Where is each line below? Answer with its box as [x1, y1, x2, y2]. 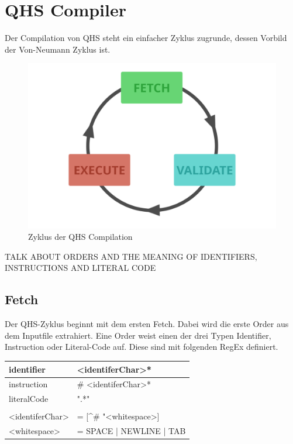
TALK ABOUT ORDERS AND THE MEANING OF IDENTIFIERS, [5, 250, 257, 262]
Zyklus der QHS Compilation [28, 230, 133, 243]
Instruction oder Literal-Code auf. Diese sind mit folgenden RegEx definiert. [5, 340, 278, 353]
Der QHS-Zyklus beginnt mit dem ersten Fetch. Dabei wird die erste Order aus [5, 318, 289, 330]
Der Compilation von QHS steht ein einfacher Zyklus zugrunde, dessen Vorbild [5, 32, 287, 44]
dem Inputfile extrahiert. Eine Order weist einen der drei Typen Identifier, [5, 329, 271, 341]
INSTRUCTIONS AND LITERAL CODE [5, 261, 156, 274]
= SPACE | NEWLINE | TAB [77, 425, 186, 437]
